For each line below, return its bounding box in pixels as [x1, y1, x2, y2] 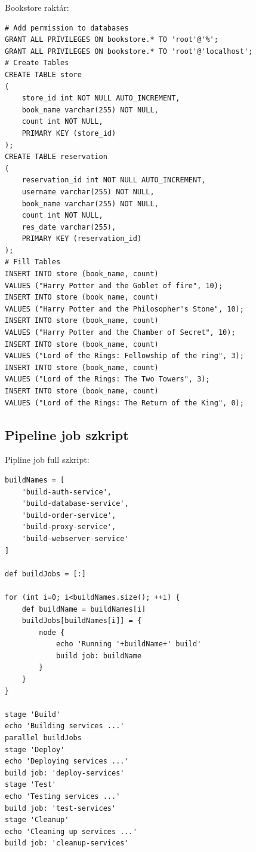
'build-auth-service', [21, 487, 112, 496]
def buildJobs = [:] [5, 569, 87, 578]
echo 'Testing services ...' [5, 792, 121, 801]
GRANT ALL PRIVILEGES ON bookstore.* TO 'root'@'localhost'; [5, 47, 253, 56]
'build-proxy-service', [21, 523, 116, 532]
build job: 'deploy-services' [5, 768, 125, 777]
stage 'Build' [5, 710, 61, 719]
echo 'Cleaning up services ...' [5, 827, 137, 836]
